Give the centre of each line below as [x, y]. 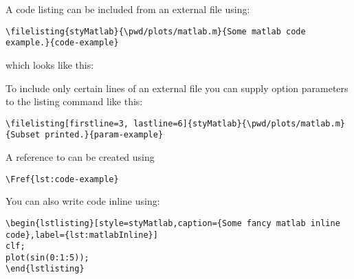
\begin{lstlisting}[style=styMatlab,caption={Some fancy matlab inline [173, 223]
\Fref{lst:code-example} [62, 179]
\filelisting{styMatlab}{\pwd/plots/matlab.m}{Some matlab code [156, 31]
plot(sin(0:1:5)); [47, 257]
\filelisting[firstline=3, [67, 123]
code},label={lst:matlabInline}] [82, 235]
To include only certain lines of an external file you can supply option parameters [177, 88]
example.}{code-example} [62, 43]
